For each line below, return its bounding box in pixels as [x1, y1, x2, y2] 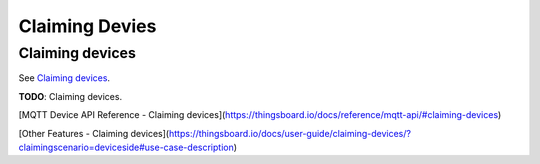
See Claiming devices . [18, 72, 110, 84]
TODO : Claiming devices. [18, 90, 123, 102]
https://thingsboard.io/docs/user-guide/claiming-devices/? [168, 127, 412, 139]
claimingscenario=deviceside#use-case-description [18, 141, 234, 153]
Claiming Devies [18, 15, 157, 37]
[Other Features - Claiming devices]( [18, 127, 170, 139]
